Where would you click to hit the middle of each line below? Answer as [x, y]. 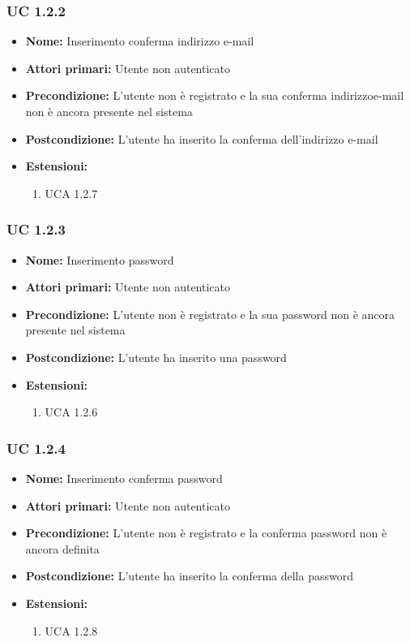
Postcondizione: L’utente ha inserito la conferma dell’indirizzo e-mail [202, 138]
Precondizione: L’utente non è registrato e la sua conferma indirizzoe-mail [215, 95]
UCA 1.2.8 [71, 630]
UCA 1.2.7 [71, 193]
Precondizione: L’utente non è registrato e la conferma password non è [206, 533]
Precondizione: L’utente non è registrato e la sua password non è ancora [210, 314]
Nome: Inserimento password [100, 259]
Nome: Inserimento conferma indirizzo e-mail [140, 41]
